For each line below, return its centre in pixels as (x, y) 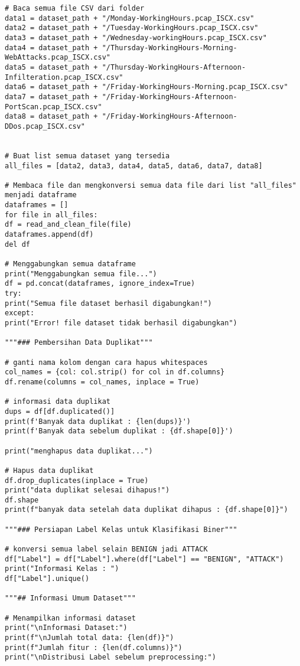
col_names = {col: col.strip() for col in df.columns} (115, 372)
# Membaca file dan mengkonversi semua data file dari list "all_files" (151, 185)
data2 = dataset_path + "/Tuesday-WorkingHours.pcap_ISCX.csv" (132, 28)
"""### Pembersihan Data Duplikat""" (79, 343)
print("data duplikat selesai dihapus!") (87, 490)
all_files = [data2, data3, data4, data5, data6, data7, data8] (134, 166)
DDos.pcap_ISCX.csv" (45, 126)
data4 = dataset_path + (51, 48)
